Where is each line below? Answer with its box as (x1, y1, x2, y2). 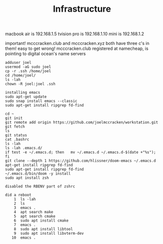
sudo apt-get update (5, 94, 47, 100)
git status (5, 133, 27, 138)
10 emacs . (11, 235, 36, 240)
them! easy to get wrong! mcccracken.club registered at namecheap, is (5, 45, 149, 52)
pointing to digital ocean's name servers (5, 51, 86, 57)
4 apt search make (14, 210, 54, 215)
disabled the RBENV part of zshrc (5, 184, 76, 189)
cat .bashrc (5, 137, 29, 142)
